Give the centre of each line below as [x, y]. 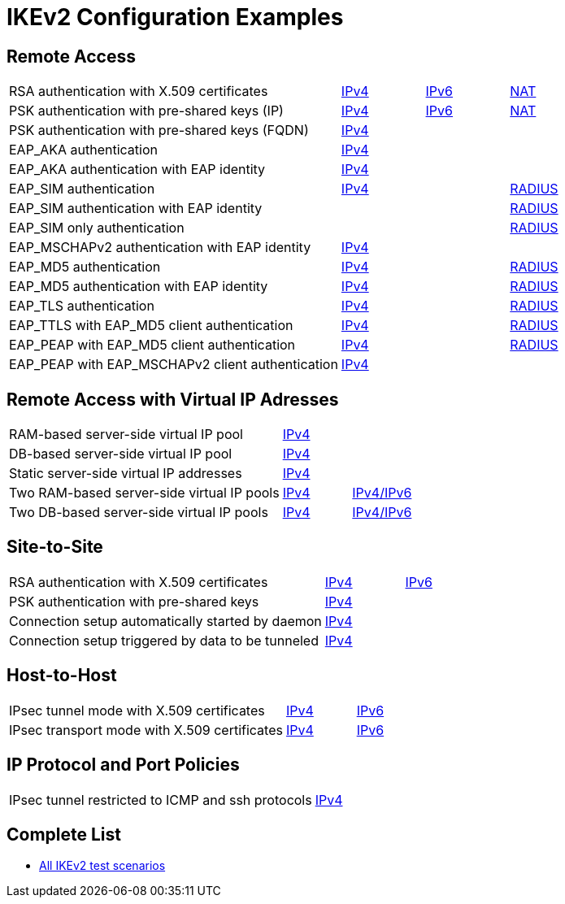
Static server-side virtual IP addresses [126, 474]
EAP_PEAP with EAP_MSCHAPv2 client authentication [174, 365]
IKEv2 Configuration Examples [175, 17]
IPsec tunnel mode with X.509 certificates [137, 710]
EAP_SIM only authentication [97, 228]
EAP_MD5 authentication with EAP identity [139, 287]
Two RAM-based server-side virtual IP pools [144, 493]
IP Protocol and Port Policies [123, 765]
